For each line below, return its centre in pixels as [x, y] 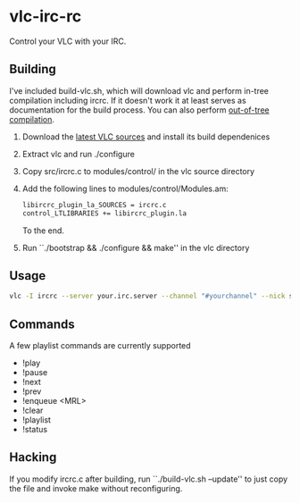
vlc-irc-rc [46, 17]
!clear [33, 410]
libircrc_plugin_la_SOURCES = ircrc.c [94, 205]
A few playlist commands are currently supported [100, 345]
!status [34, 429]
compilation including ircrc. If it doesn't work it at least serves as [128, 100]
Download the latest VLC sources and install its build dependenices [146, 137]
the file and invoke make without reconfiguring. [96, 488]
